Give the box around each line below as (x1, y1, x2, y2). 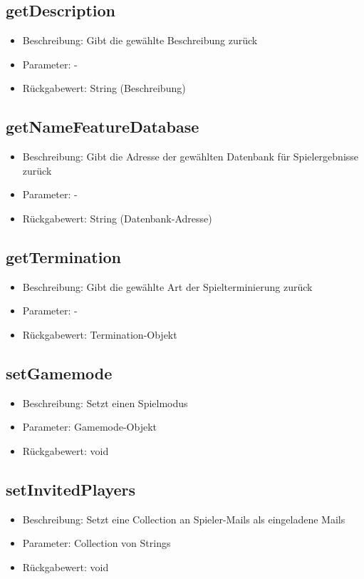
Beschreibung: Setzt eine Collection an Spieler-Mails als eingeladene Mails (22, 511, 345, 526)
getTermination (6, 245, 121, 267)
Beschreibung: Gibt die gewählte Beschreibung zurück (22, 33, 258, 48)
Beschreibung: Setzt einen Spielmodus (22, 395, 188, 410)
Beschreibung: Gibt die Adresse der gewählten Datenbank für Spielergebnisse (22, 149, 359, 164)
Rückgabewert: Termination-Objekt (22, 327, 177, 342)
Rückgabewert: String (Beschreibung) (22, 81, 186, 96)
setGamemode (6, 362, 113, 384)
